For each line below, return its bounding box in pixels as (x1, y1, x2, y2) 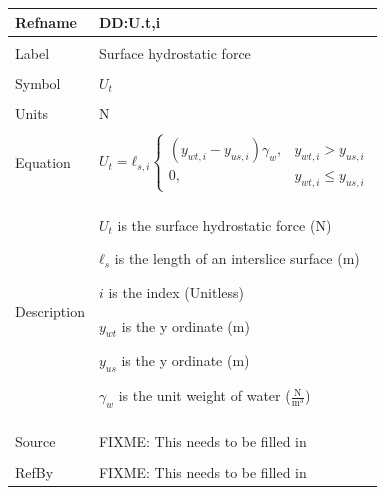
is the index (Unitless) (108, 281, 245, 302)
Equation (15, 151, 71, 172)
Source (15, 431, 56, 452)
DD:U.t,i (98, 11, 161, 32)
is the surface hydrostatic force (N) (117, 214, 332, 235)
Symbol (15, 72, 61, 93)
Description (15, 301, 85, 322)
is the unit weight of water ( (118, 385, 291, 406)
